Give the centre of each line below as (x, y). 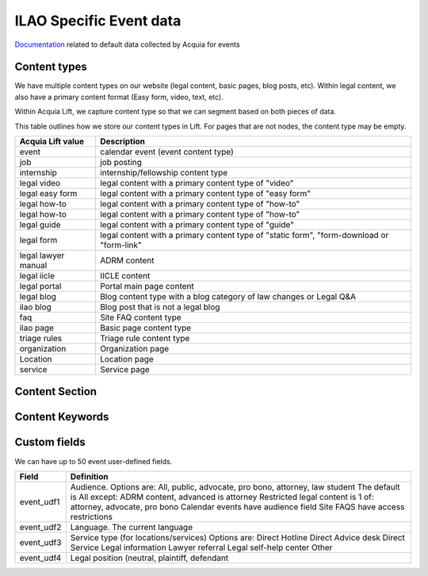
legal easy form (48, 194)
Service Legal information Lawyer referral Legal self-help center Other (201, 547)
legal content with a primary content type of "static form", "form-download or (245, 236)
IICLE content (125, 276)
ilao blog (35, 307)
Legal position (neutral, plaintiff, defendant (149, 558)
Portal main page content (147, 286)
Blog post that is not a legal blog (160, 307)
